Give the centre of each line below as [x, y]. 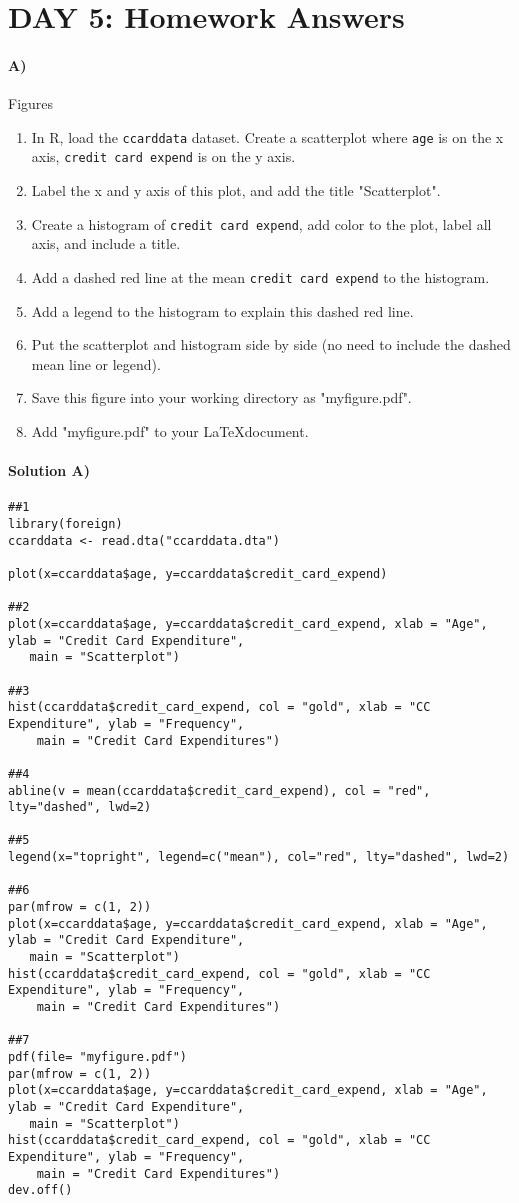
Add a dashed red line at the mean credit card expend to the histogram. [260, 276]
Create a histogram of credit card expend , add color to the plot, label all [261, 223]
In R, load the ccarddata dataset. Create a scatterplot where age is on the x [267, 136]
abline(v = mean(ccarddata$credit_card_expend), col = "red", [219, 790]
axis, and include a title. [106, 243]
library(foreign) [65, 524]
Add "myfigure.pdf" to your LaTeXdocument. [170, 430]
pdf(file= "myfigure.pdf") [97, 1057]
